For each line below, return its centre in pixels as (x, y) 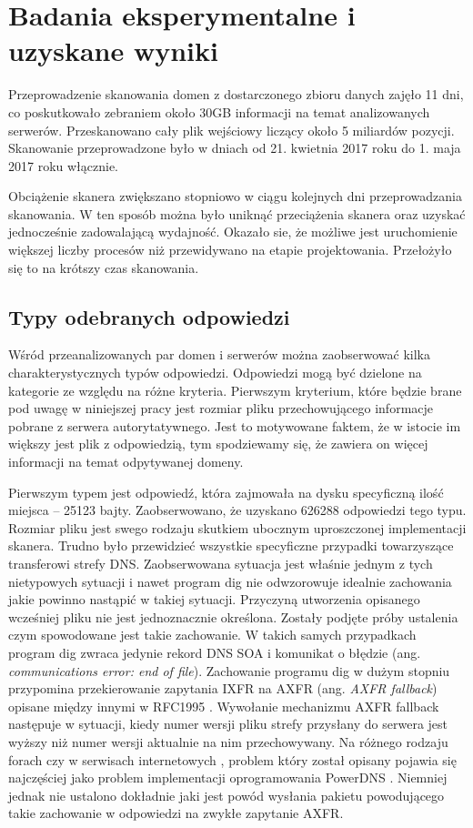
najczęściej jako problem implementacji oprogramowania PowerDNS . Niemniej (228, 778)
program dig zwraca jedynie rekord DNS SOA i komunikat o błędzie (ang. (215, 652)
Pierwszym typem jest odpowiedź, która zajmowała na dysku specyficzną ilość (226, 492)
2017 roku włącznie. (64, 165)
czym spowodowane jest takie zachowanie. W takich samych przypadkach (212, 635)
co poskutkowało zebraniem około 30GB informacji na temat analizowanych (219, 111)
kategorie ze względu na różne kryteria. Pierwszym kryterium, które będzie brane (235, 390)
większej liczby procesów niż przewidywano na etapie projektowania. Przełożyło (230, 250)
